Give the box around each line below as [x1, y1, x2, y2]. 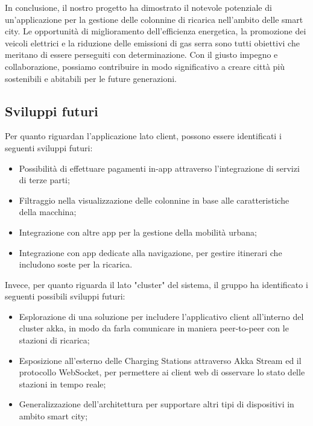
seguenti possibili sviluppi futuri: [5, 290, 125, 302]
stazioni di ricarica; [19, 334, 90, 346]
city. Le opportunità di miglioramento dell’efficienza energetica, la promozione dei [5, 25, 306, 37]
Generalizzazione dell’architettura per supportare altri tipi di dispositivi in [19, 398, 294, 410]
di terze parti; [19, 174, 70, 186]
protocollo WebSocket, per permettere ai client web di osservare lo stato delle [19, 366, 305, 378]
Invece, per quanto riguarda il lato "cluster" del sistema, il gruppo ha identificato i [5, 278, 308, 290]
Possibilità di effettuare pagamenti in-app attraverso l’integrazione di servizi [19, 161, 300, 174]
